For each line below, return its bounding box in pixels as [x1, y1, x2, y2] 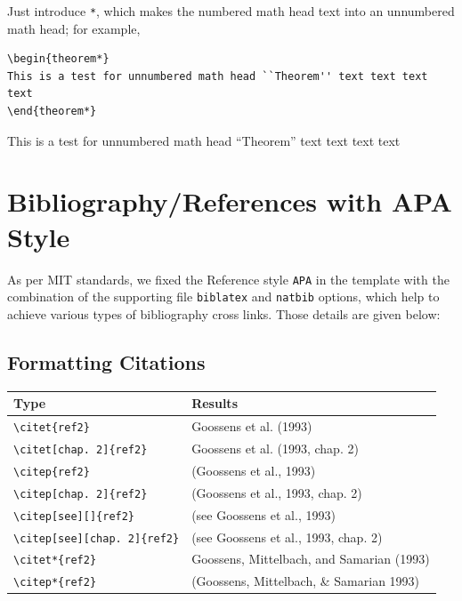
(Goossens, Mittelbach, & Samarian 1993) [191, 572, 420, 590]
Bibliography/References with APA [7, 183, 452, 220]
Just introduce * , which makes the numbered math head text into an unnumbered [7, 2, 455, 20]
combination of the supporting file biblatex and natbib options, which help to [7, 287, 440, 306]
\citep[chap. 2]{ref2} [13, 487, 148, 501]
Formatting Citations [7, 348, 206, 375]
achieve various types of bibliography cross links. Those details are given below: [7, 304, 441, 323]
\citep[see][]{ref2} [13, 509, 135, 523]
